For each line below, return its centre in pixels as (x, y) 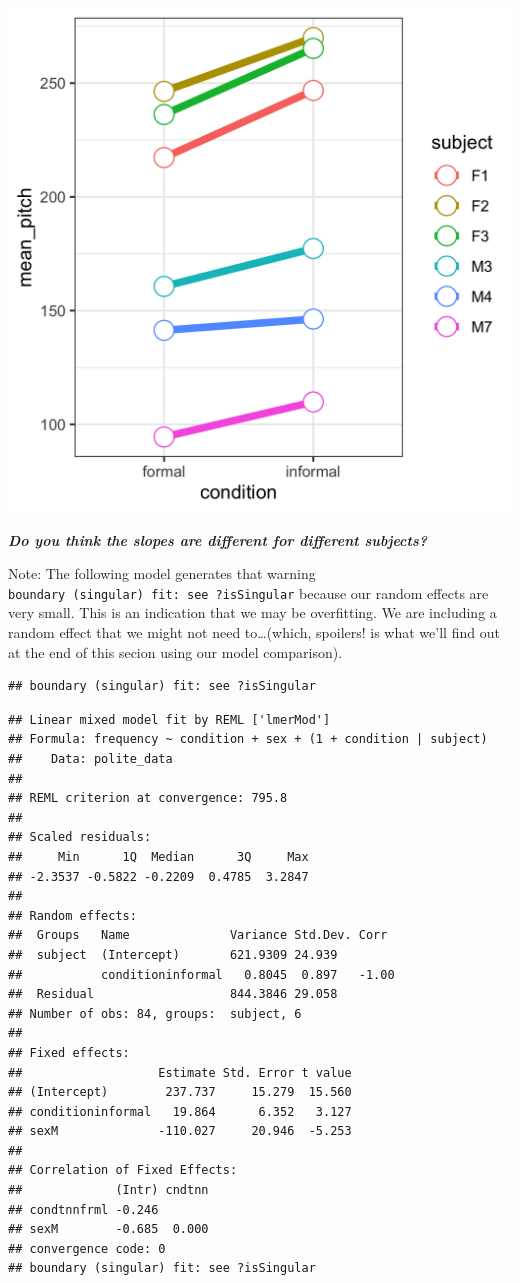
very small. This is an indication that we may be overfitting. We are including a (252, 612)
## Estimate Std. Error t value (180, 1072)
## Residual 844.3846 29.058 (173, 994)
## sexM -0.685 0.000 (108, 1229)
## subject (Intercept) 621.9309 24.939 (173, 954)
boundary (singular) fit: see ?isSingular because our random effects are (248, 592)
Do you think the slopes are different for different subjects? (217, 539)
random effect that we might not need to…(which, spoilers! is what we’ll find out (254, 632)
